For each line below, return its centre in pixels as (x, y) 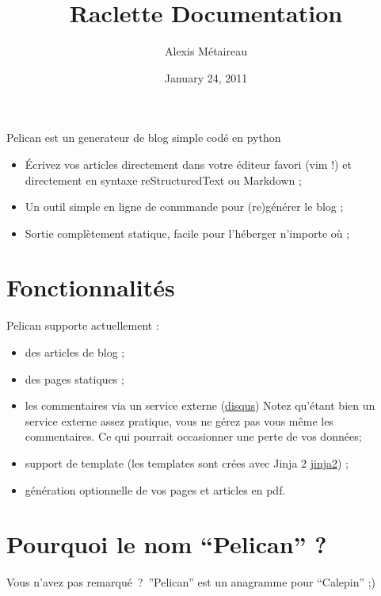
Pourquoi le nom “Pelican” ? (167, 544)
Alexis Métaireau (206, 51)
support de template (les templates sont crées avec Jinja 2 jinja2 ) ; (187, 462)
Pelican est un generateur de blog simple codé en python (144, 138)
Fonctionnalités (91, 287)
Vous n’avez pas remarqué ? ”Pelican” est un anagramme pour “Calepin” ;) (191, 582)
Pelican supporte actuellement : (83, 325)
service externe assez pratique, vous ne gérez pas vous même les (179, 420)
